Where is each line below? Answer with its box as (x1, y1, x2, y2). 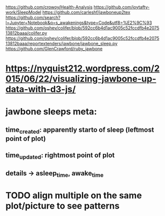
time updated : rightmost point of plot (5, 151, 115, 161)
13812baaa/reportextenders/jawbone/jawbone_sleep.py (5, 41, 118, 46)
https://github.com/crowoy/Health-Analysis (5, 4, 93, 10)
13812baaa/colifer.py (5, 30, 47, 36)
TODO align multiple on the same (5, 190, 142, 201)
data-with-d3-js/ (5, 84, 76, 95)
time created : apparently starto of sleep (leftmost (5, 125, 154, 135)
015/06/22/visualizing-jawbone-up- (5, 73, 156, 85)
